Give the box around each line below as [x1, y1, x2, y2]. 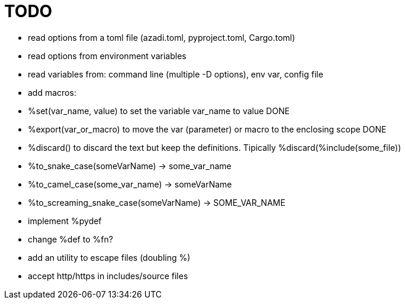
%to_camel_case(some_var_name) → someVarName [28, 179, 232, 189]
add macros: [28, 87, 76, 98]
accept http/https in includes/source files [28, 270, 188, 281]
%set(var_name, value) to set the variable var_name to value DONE [28, 105, 290, 116]
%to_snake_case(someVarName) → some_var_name [28, 160, 232, 171]
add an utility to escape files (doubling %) [28, 252, 191, 263]
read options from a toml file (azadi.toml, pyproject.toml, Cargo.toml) [28, 32, 295, 43]
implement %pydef [28, 215, 102, 226]
